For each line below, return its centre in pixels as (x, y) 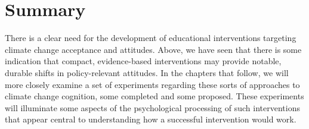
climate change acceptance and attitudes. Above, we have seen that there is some (153, 49)
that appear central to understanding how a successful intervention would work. (151, 119)
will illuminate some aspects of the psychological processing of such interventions (152, 107)
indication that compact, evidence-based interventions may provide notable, (143, 61)
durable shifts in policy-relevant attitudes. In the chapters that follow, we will (147, 72)
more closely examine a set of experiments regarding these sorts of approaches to (152, 84)
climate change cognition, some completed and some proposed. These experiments (154, 96)
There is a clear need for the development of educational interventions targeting (151, 38)
